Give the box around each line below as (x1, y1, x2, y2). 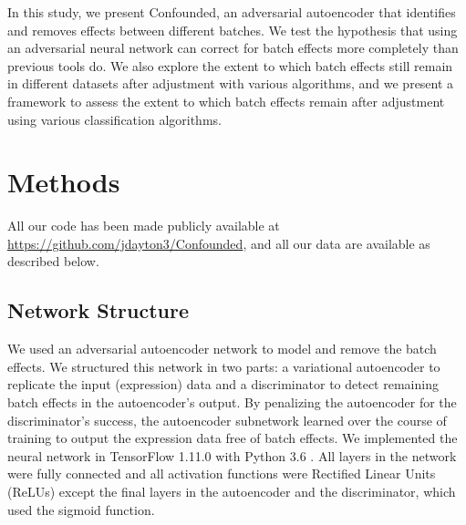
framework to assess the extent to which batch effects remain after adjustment (7, 91, 445, 110)
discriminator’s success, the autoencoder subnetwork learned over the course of (7, 410, 447, 429)
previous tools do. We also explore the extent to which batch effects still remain (7, 56, 453, 75)
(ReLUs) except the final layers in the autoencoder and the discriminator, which (7, 482, 456, 501)
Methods (7, 163, 120, 201)
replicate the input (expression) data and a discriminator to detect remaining (7, 375, 439, 394)
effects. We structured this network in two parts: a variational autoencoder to (7, 356, 440, 376)
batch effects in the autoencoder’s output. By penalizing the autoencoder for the (7, 393, 457, 412)
